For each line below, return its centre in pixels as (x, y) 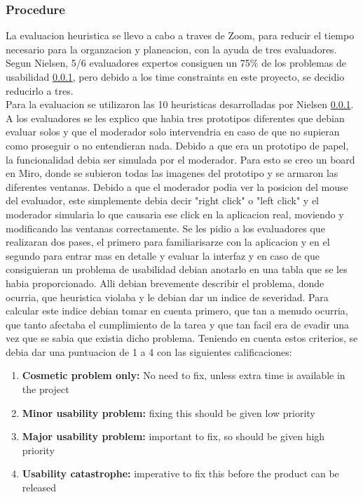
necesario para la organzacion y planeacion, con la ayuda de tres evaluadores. (171, 49)
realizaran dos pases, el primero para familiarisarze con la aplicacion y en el (168, 242)
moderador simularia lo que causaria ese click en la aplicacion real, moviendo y (175, 214)
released (39, 488)
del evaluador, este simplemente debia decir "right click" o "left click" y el (162, 200)
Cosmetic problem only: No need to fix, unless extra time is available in (184, 375)
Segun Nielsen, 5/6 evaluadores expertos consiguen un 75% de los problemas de (176, 63)
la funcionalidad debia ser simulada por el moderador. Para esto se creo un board (180, 159)
